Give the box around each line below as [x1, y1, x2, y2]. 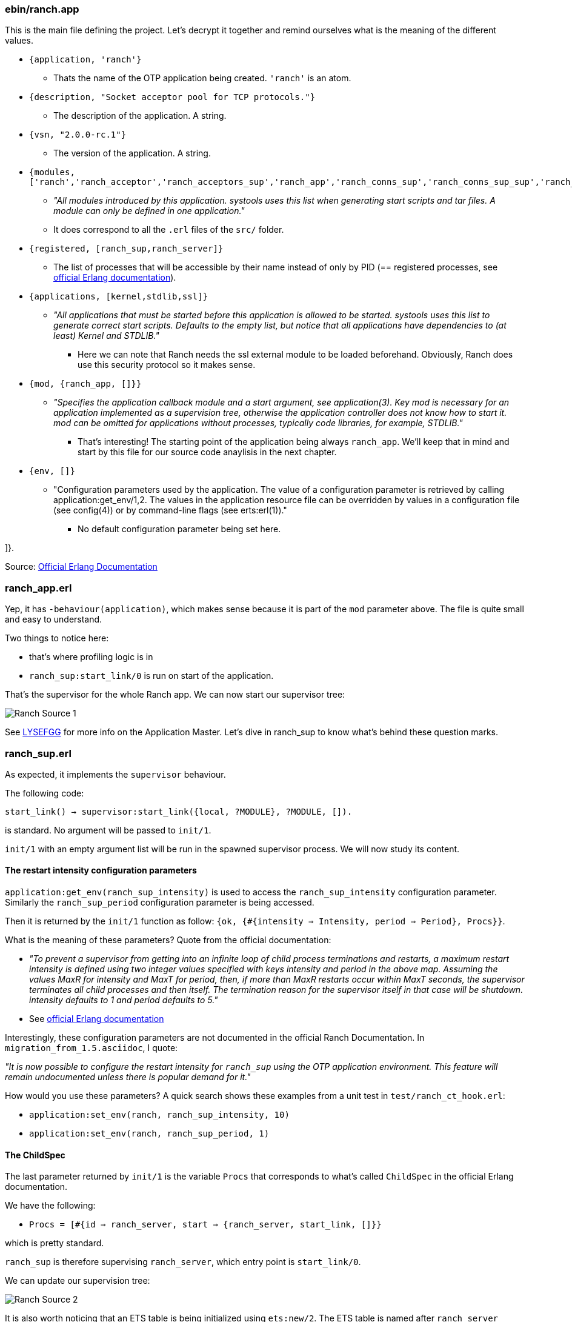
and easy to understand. [5, 614, 102, 625]
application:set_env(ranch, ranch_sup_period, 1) [29, 1129, 270, 1139]
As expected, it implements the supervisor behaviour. [5, 769, 226, 780]
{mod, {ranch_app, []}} [29, 379, 142, 389]
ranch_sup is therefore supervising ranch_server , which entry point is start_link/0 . [5, 1257, 361, 1267]
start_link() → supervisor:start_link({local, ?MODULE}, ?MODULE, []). [5, 806, 353, 816]
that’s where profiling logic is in [29, 652, 153, 663]
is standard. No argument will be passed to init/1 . [5, 824, 211, 835]
